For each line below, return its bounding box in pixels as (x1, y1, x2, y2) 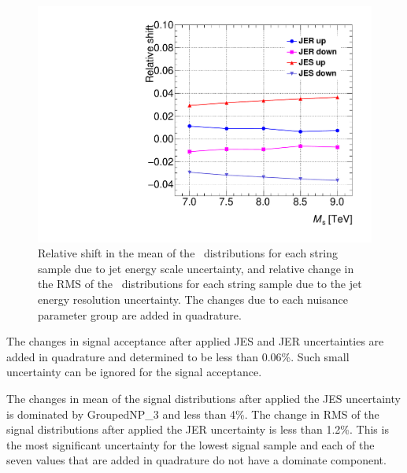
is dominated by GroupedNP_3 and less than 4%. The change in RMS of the (6, 405, 379, 422)
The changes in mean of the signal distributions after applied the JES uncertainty (6, 390, 401, 406)
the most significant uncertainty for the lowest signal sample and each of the (6, 436, 375, 453)
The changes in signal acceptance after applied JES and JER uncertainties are (6, 333, 384, 349)
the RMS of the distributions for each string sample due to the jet (38, 275, 362, 292)
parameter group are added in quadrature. (38, 306, 242, 323)
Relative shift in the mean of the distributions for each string (38, 245, 338, 261)
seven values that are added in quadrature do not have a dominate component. (6, 452, 387, 468)
